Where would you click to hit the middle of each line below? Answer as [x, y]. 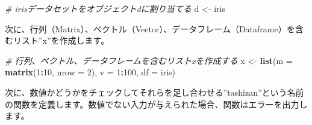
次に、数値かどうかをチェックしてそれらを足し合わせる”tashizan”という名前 [154, 92]
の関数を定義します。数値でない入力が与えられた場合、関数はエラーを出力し [156, 104]
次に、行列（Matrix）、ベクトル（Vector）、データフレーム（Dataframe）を [150, 28]
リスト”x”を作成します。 [61, 40]
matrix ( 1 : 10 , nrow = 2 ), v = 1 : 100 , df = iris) [90, 72]
